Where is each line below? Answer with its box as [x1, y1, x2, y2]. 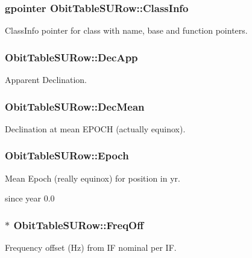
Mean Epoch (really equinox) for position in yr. [5, 171, 180, 184]
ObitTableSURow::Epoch [5, 148, 129, 163]
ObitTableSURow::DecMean [5, 99, 145, 114]
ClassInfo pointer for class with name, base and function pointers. [5, 24, 248, 37]
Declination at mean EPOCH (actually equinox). [5, 122, 186, 135]
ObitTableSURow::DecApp [5, 49, 138, 64]
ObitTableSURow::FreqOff [13, 217, 144, 232]
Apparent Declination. [5, 73, 87, 86]
